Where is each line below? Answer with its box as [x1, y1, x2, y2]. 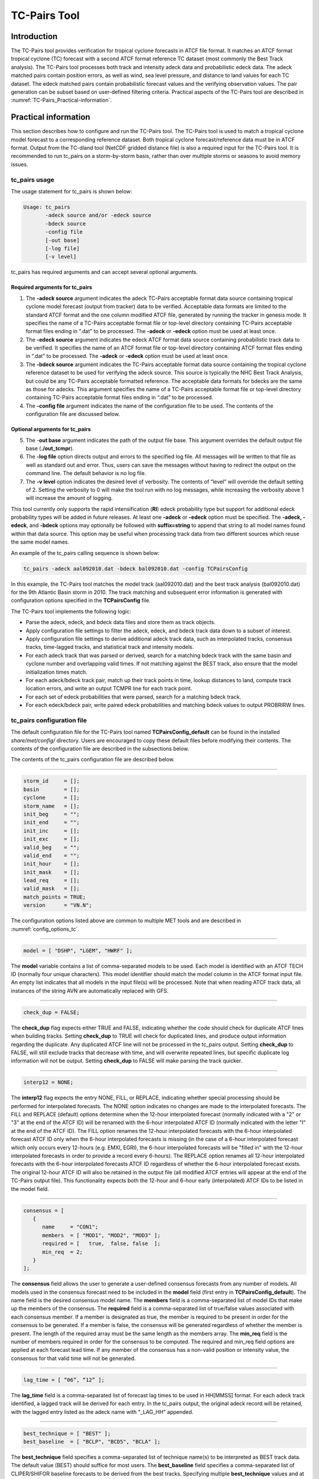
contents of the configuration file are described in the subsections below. [11, 745, 189, 753]
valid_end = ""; [23, 852, 80, 859]
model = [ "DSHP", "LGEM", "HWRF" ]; [23, 947, 133, 954]
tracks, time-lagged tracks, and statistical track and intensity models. [25, 644, 194, 651]
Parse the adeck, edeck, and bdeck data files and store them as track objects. [25, 619, 216, 626]
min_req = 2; [42, 1248, 83, 1255]
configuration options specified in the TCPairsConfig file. [11, 597, 151, 604]
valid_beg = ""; [23, 844, 80, 851]
